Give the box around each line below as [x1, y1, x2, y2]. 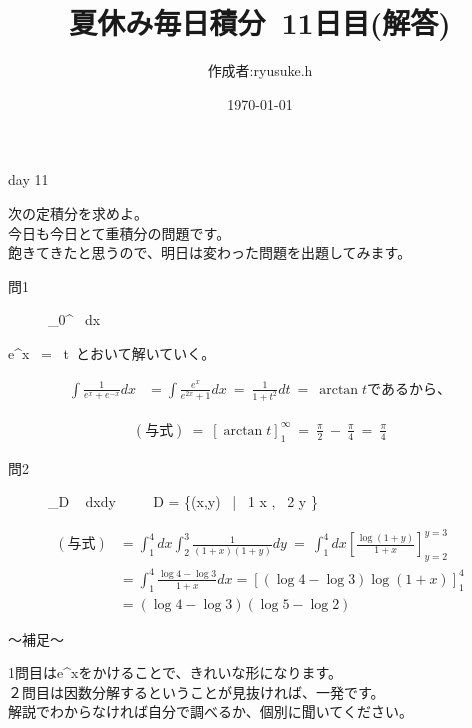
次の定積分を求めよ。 [8, 202, 148, 223]
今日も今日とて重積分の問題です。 [8, 222, 231, 243]
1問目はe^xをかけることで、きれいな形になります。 [8, 662, 343, 683]
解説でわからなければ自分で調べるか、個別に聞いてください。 [8, 701, 413, 722]
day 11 [8, 169, 49, 190]
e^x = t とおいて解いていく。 [8, 342, 216, 363]
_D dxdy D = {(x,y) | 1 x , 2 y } [48, 491, 318, 512]
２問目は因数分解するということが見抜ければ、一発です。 [8, 681, 385, 702]
